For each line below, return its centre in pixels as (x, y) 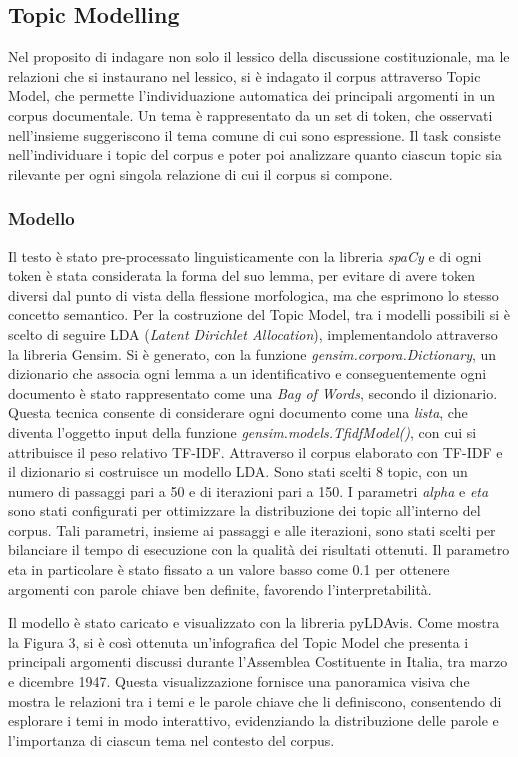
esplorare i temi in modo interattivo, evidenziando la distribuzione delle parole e (253, 720)
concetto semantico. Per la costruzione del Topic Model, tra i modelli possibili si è (259, 314)
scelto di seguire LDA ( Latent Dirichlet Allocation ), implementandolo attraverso (253, 333)
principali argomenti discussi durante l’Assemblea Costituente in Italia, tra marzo (258, 661)
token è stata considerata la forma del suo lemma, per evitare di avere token (242, 275)
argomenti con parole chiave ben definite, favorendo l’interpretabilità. (220, 588)
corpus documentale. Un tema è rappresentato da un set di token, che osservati (250, 114)
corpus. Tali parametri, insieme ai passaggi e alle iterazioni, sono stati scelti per (252, 529)
